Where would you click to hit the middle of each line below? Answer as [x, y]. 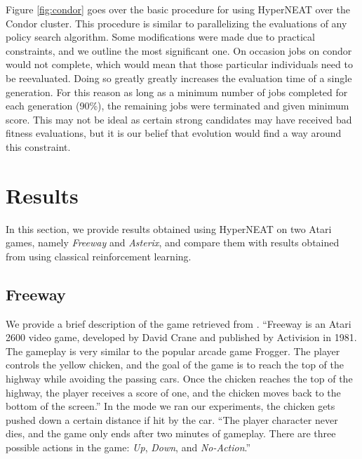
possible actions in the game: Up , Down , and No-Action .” [128, 447]
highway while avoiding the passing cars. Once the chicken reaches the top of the [179, 379]
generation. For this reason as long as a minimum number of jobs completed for [177, 92]
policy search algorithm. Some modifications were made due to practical [160, 37]
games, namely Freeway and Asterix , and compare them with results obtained [173, 242]
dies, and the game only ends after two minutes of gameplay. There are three [171, 433]
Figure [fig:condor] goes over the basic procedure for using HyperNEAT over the [178, 9]
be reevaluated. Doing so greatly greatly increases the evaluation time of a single [179, 78]
